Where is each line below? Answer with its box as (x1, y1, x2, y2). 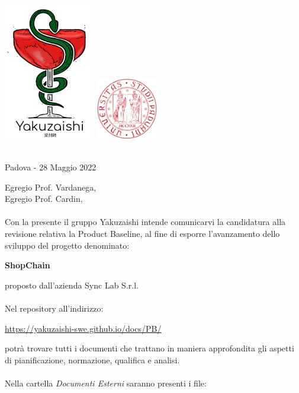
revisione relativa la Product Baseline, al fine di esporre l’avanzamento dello (5, 227, 280, 239)
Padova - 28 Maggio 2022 (5, 160, 97, 173)
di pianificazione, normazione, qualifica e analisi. (5, 353, 180, 366)
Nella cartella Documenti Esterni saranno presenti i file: (5, 376, 207, 389)
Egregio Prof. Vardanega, (5, 180, 97, 193)
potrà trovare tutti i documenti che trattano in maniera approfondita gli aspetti (5, 342, 294, 354)
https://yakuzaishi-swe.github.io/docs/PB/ (5, 322, 162, 334)
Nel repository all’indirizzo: (5, 302, 104, 314)
